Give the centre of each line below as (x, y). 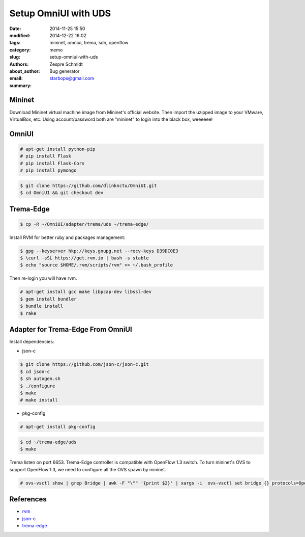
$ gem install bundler (48, 299)
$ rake (28, 313)
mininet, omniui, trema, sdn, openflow (89, 43)
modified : (20, 35)
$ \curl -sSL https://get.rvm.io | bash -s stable (85, 258)
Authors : (19, 64)
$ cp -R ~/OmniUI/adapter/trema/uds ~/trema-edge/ (85, 224)
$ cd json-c (35, 371)
